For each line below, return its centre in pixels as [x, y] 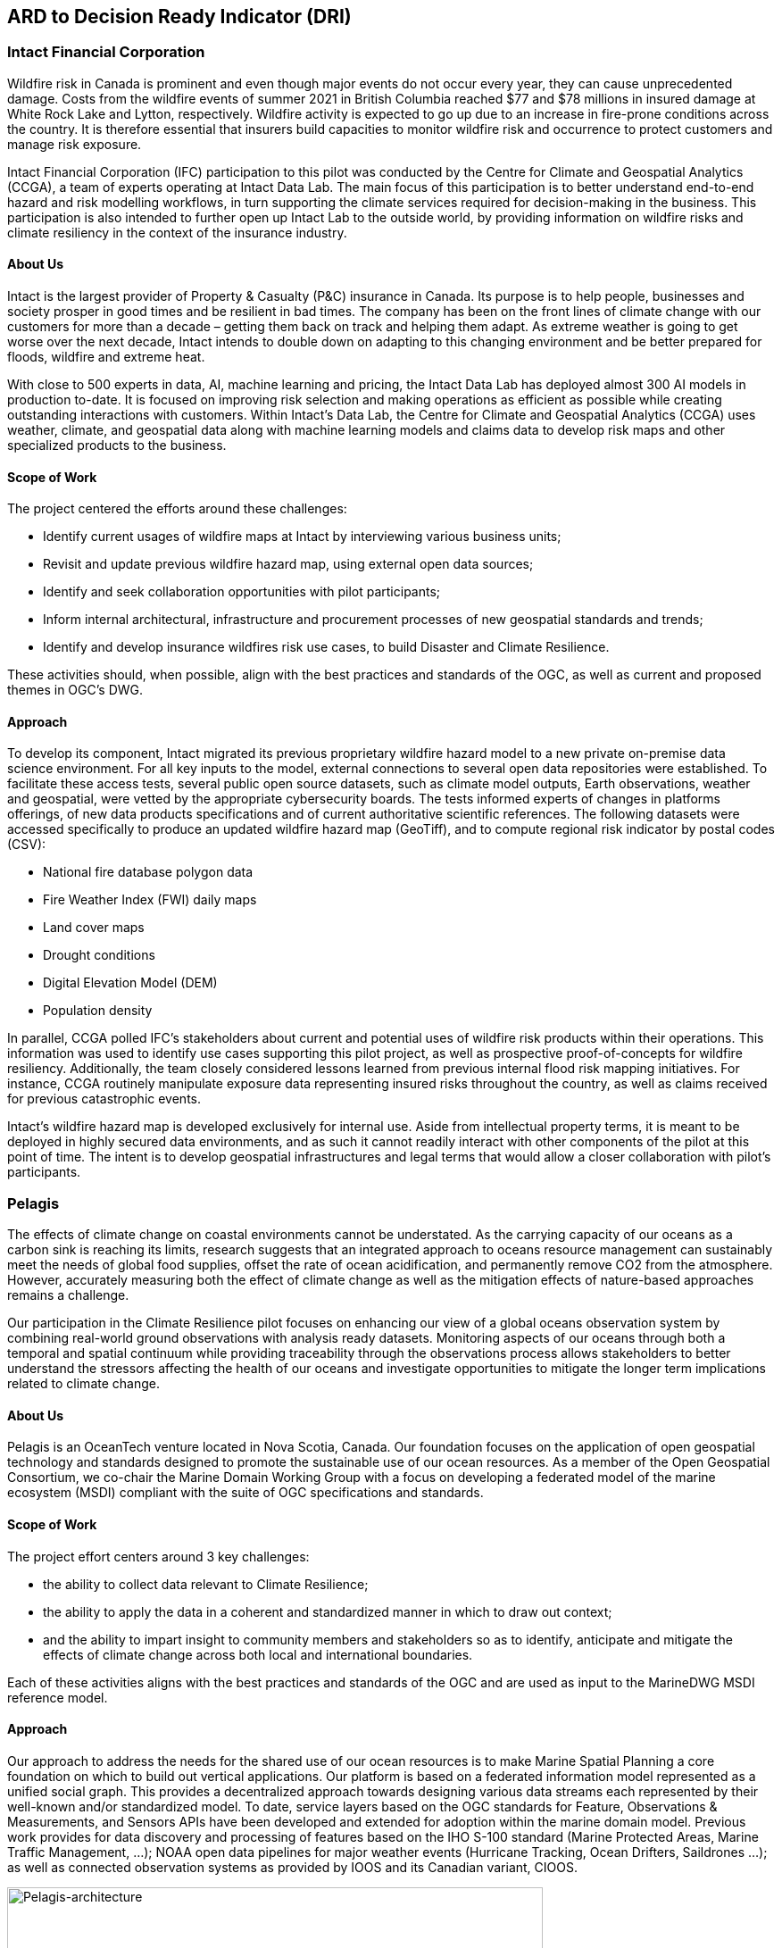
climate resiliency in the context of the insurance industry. [177, 232]
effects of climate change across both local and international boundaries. [258, 1654]
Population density [98, 1011]
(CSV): [27, 845]
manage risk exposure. [75, 144]
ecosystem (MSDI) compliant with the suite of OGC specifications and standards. [245, 1493]
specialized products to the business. [117, 445]
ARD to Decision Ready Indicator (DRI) [179, 17]
